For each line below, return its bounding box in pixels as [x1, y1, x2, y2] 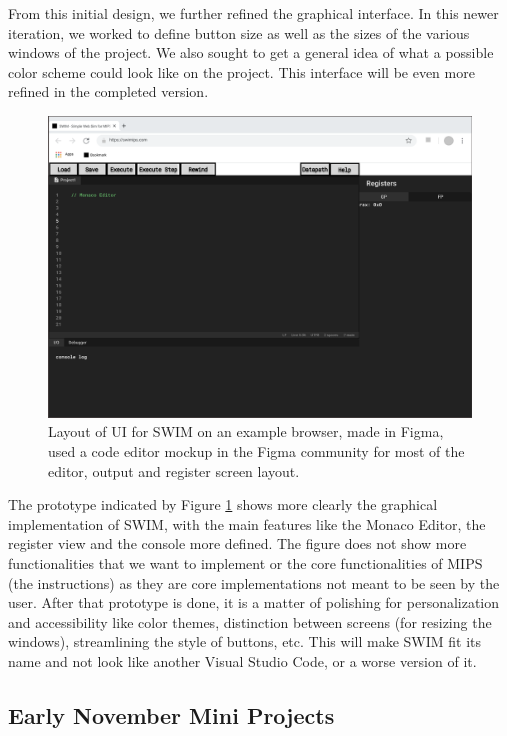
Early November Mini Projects [8, 699, 335, 730]
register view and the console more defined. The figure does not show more [8, 533, 467, 554]
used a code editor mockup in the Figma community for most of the [48, 441, 465, 461]
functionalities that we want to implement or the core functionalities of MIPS [8, 552, 483, 573]
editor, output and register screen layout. [48, 460, 300, 481]
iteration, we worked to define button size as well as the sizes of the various [8, 22, 470, 43]
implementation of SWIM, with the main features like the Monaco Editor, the [8, 513, 486, 534]
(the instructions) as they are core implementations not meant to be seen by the [8, 572, 500, 593]
